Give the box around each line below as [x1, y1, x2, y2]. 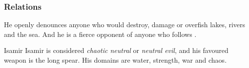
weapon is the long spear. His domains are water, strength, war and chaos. [4, 55, 227, 65]
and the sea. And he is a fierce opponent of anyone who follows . [4, 29, 197, 39]
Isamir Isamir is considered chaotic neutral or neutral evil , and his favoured [4, 45, 228, 55]
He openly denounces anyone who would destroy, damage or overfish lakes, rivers [4, 19, 246, 30]
